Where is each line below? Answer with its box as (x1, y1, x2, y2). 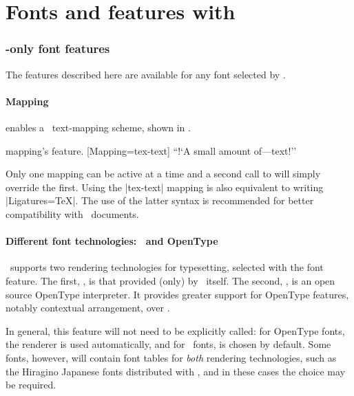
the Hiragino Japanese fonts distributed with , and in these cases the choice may (6, 364, 346, 378)
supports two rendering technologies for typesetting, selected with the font (10, 260, 324, 274)
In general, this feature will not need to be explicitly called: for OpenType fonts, (6, 323, 345, 338)
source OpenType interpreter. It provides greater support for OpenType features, (6, 287, 349, 301)
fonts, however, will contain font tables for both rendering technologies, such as (6, 350, 337, 364)
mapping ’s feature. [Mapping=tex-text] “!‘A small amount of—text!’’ (6, 143, 297, 157)
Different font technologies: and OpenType (6, 234, 218, 248)
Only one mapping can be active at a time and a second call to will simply (6, 166, 321, 181)
